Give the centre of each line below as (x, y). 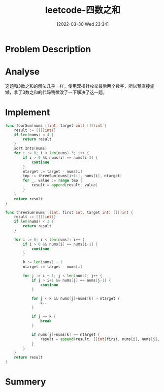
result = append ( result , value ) (65, 185)
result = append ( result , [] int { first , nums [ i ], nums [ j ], (100, 339)
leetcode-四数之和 (83, 10)
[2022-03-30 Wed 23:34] (83, 24)
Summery (26, 382)
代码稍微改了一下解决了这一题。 (75, 92)
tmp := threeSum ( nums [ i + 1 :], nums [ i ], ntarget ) (72, 176)
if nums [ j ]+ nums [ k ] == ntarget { (66, 334)
